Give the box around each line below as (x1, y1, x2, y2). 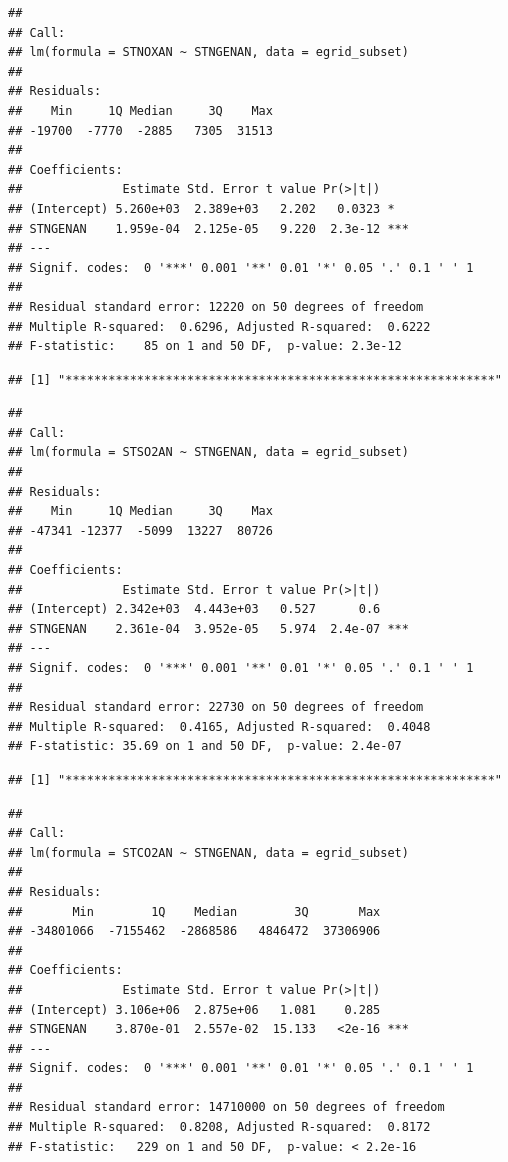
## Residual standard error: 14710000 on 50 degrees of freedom (8, 1100, 445, 1115)
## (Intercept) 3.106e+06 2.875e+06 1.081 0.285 (8, 1002, 381, 1017)
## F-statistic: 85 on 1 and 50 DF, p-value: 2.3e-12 (8, 339, 402, 354)
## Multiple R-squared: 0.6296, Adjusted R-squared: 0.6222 (8, 319, 431, 334)
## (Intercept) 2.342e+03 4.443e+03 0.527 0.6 (8, 602, 381, 617)
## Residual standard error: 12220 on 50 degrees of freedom (8, 299, 424, 314)
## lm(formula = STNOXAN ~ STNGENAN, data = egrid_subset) (8, 45, 409, 60)
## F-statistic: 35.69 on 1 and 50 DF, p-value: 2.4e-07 (8, 739, 402, 754)
